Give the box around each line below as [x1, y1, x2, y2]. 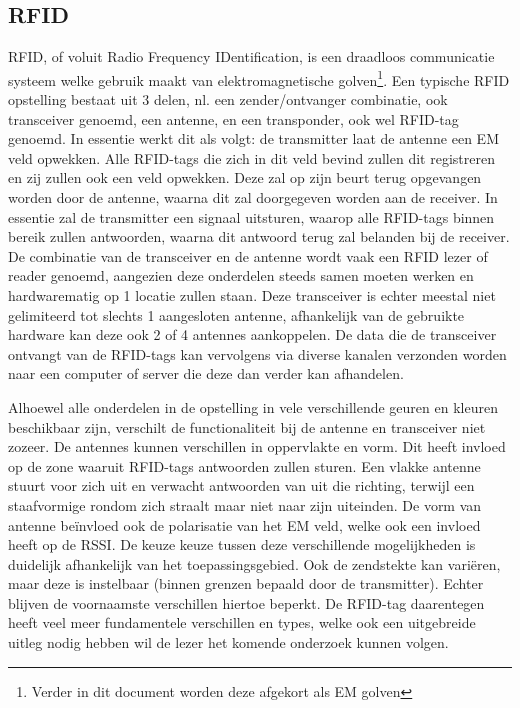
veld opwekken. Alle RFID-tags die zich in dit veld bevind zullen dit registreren [8, 147, 495, 168]
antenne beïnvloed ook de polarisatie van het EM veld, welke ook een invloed [8, 514, 481, 535]
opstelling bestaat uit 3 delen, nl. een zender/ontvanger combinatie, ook [8, 89, 448, 110]
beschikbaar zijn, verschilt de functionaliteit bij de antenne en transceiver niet [8, 416, 486, 437]
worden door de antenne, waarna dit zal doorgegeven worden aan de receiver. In [8, 187, 498, 208]
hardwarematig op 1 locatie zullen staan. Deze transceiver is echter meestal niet [8, 284, 496, 305]
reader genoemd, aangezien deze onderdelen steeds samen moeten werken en [8, 265, 474, 286]
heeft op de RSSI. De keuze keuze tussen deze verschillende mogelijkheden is [8, 534, 476, 555]
